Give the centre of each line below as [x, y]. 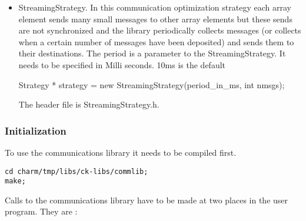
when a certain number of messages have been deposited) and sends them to [156, 41]
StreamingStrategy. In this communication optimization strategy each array [155, 7]
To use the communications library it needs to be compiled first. [121, 152]
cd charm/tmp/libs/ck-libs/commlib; [76, 171]
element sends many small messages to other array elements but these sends [155, 19]
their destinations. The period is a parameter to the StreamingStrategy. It [152, 53]
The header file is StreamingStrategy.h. [89, 104]
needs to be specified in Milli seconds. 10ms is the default [122, 64]
